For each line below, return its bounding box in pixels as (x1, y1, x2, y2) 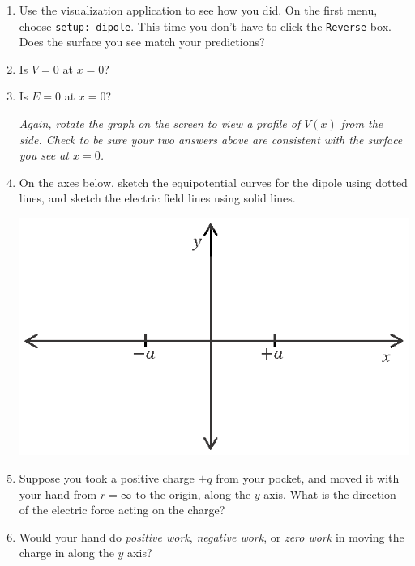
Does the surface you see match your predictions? (19, 33, 265, 50)
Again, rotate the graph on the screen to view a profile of (19, 115, 301, 132)
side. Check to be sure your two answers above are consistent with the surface (19, 130, 403, 147)
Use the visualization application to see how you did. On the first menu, (19, 2, 378, 18)
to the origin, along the (135, 485, 251, 502)
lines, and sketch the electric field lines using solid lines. (19, 189, 296, 206)
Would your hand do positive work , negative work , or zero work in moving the (19, 528, 404, 545)
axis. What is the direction (263, 485, 396, 502)
